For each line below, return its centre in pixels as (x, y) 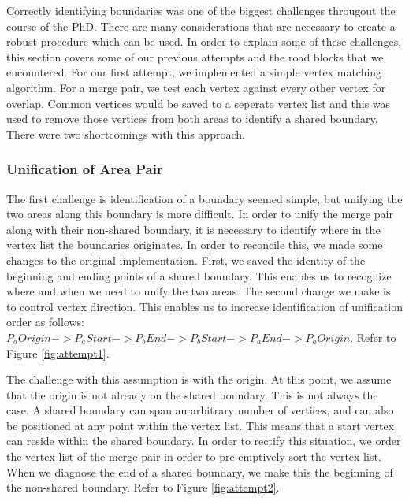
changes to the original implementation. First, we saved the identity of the (186, 260)
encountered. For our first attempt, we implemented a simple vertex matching (194, 72)
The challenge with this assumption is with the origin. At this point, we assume (199, 379)
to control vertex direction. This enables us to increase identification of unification (204, 306)
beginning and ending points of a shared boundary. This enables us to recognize (199, 275)
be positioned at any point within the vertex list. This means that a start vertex (201, 425)
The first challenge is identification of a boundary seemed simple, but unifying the (204, 198)
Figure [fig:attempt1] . (58, 353)
